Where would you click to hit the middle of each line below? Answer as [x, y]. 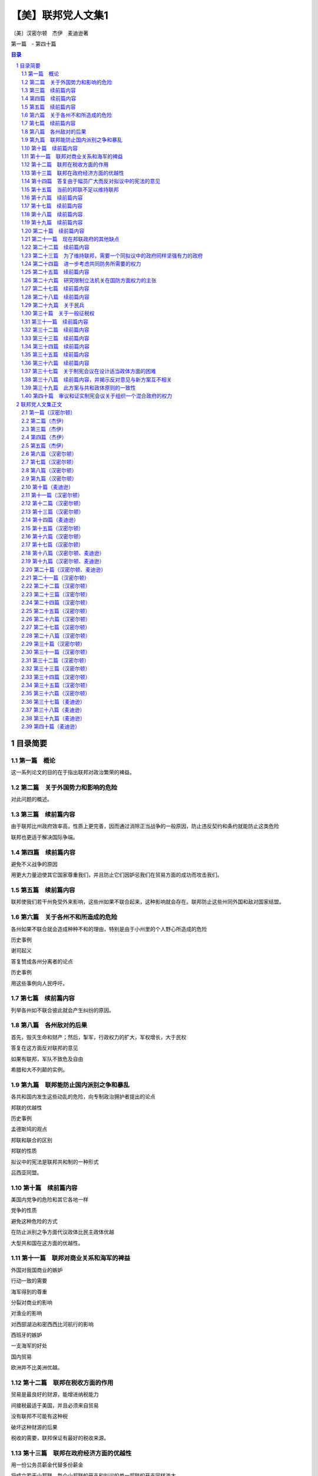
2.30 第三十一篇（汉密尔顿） [56, 652]
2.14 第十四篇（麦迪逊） [50, 520]
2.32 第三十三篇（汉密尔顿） [56, 669]
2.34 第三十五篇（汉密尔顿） [56, 685]
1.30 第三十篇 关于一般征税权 [58, 314]
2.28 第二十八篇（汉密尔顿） [56, 635]
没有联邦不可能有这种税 [39, 1416]
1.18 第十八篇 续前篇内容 [52, 214]
